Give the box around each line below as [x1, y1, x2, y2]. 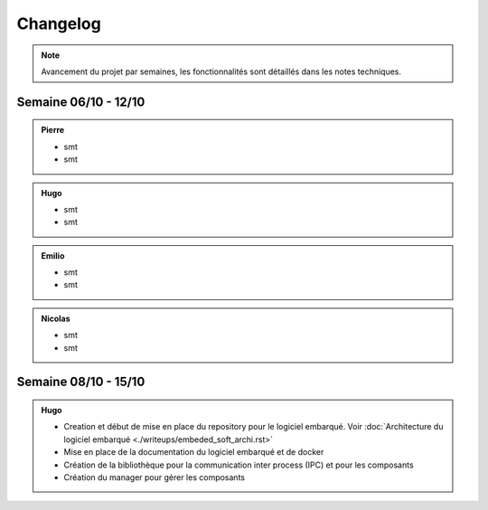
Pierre [41, 125, 65, 136]
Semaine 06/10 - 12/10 [16, 94, 145, 109]
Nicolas [41, 313, 71, 324]
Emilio [41, 250, 65, 261]
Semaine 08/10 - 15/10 [16, 374, 145, 390]
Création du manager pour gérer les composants [63, 472, 246, 483]
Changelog [16, 14, 101, 33]
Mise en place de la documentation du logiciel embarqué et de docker [63, 447, 324, 458]
